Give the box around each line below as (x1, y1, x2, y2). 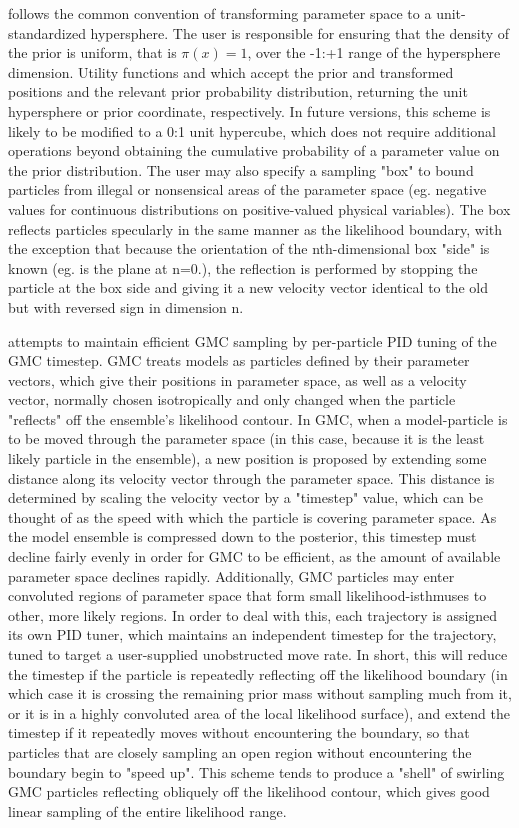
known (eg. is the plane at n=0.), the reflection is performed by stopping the (8, 257, 478, 278)
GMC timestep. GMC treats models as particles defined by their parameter (8, 350, 470, 371)
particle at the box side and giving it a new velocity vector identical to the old (8, 277, 489, 298)
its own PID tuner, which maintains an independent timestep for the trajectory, (8, 624, 497, 645)
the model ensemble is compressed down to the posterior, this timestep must (8, 526, 477, 547)
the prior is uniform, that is (8, 42, 177, 63)
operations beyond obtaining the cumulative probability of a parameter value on (8, 140, 500, 161)
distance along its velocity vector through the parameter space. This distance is (8, 467, 495, 488)
